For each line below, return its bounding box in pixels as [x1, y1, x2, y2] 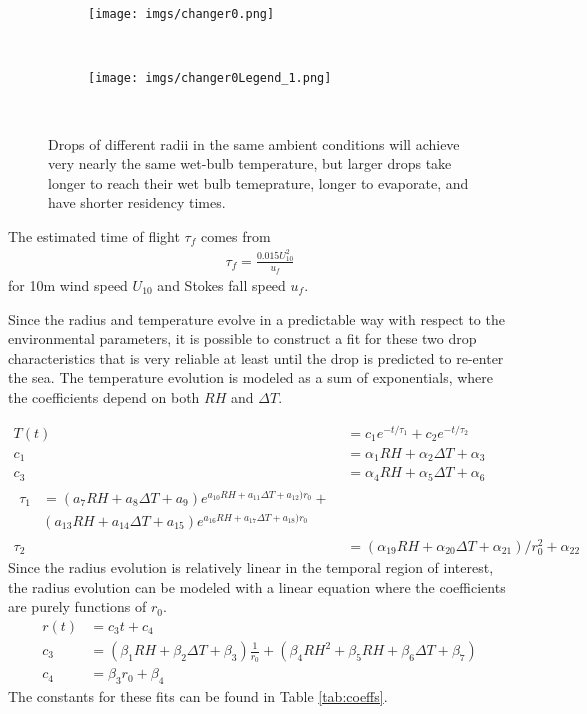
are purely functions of [8, 596, 147, 617]
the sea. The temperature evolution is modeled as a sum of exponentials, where [8, 367, 494, 388]
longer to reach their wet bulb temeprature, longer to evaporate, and [48, 172, 469, 193]
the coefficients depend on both [8, 386, 200, 407]
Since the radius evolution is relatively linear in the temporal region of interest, [8, 557, 494, 578]
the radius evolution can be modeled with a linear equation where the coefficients [8, 576, 506, 597]
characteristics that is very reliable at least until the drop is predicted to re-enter [8, 347, 504, 368]
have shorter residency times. [48, 192, 226, 213]
